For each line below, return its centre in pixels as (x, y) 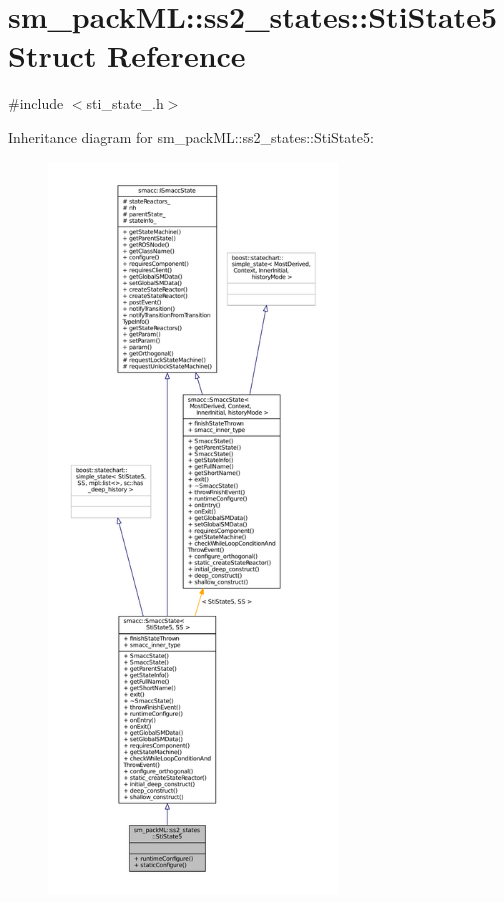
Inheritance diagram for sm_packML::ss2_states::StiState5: (191, 136)
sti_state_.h (125, 103)
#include (36, 103)
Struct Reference (127, 55)
